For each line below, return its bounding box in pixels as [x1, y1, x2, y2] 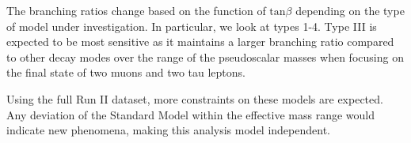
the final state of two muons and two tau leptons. [6, 64, 245, 81]
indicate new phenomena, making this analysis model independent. [6, 122, 330, 138]
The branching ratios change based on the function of [6, 2, 266, 18]
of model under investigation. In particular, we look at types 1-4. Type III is [6, 17, 377, 34]
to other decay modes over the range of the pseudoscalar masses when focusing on [6, 48, 404, 65]
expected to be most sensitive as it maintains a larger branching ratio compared [6, 33, 394, 50]
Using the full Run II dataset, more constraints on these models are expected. [6, 90, 383, 107]
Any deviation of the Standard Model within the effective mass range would [6, 106, 375, 122]
